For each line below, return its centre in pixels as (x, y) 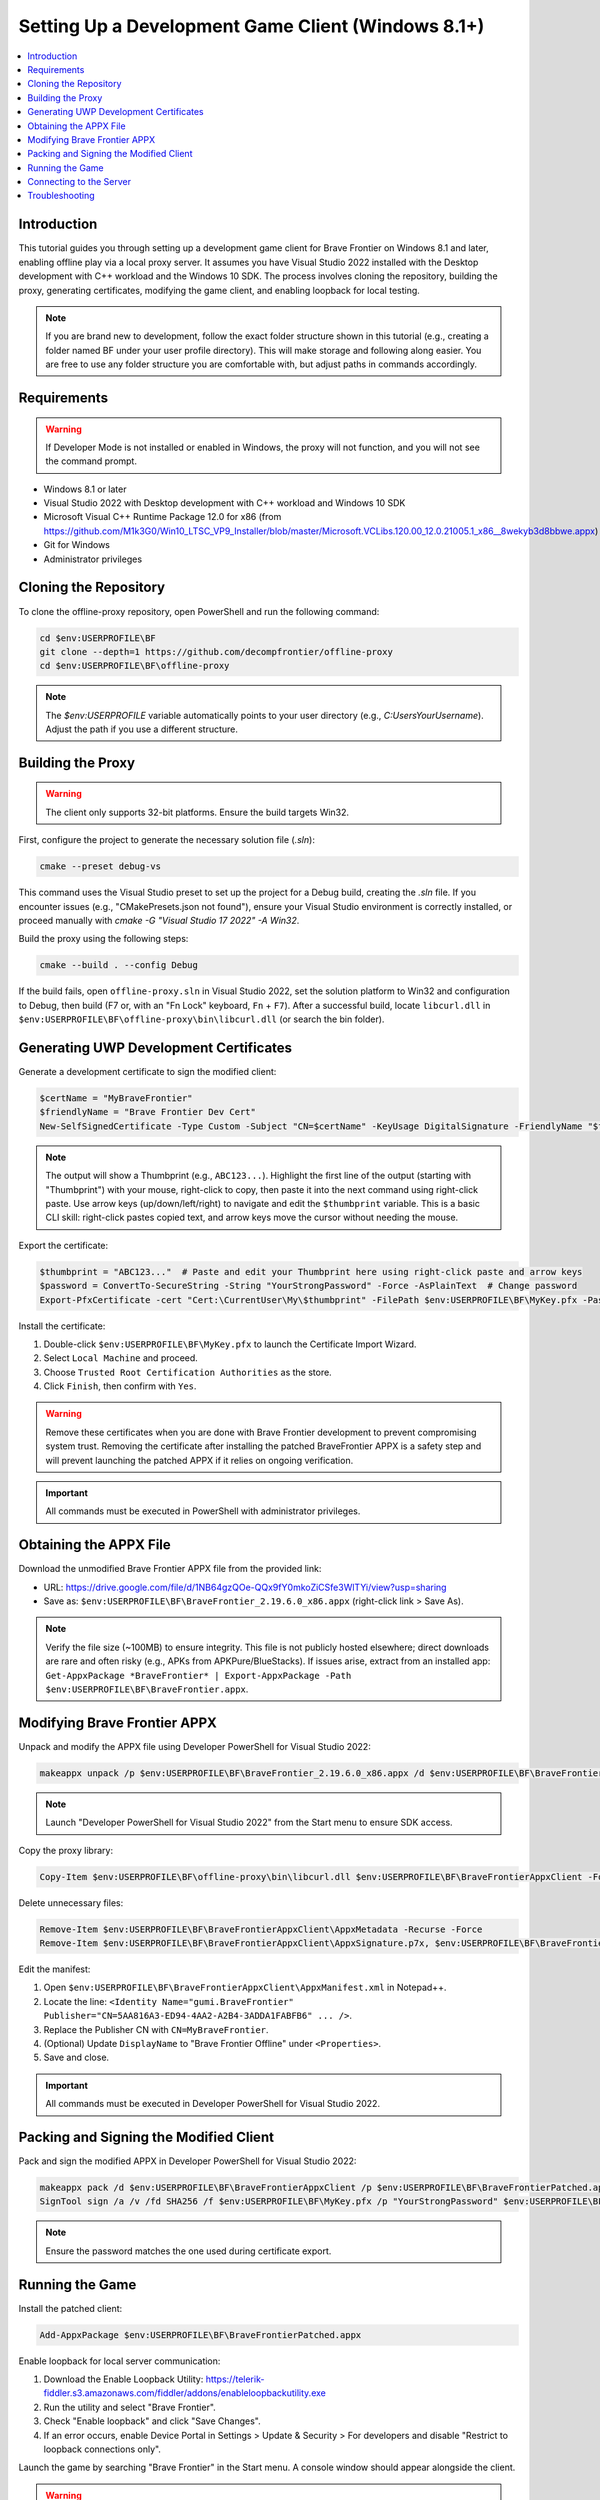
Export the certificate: (63, 1245)
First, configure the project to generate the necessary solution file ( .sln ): (166, 840)
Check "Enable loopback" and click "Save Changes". (152, 2421)
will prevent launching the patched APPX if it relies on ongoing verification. (199, 1460)
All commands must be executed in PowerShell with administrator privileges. (203, 1511)
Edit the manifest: (54, 1969)
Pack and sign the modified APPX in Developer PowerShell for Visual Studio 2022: (187, 2161)
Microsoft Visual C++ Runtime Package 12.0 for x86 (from (162, 517)
